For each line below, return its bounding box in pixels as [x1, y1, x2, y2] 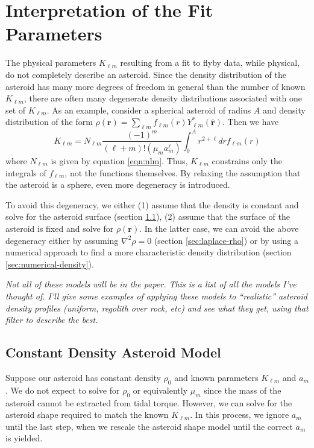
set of [5, 103, 26, 116]
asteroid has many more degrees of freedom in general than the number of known [5, 80, 306, 92]
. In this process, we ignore [190, 408, 289, 421]
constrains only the [212, 155, 283, 167]
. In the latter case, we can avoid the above [139, 222, 299, 234]
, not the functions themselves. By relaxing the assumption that [64, 166, 301, 179]
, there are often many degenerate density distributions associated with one [24, 92, 302, 104]
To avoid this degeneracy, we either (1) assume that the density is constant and [5, 198, 299, 211]
